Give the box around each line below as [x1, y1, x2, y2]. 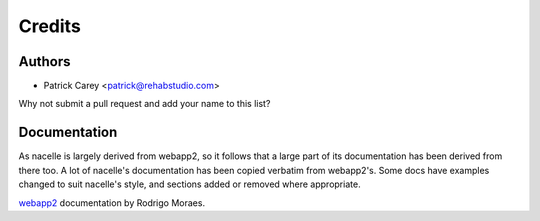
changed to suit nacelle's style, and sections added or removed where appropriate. [18, 178, 361, 190]
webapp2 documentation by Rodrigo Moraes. [18, 196, 205, 209]
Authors [18, 53, 71, 70]
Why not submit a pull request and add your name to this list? [18, 98, 271, 110]
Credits [18, 15, 82, 37]
